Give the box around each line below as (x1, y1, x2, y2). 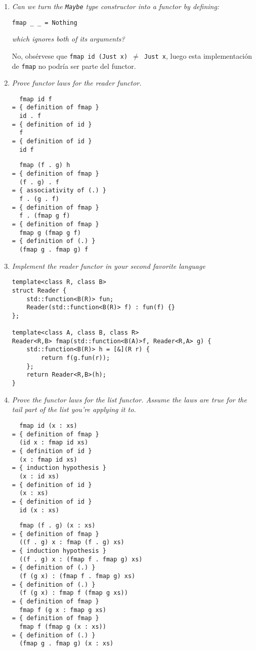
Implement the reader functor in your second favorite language (12, 260, 205, 271)
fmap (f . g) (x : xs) (19, 522, 96, 530)
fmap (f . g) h (19, 161, 70, 169)
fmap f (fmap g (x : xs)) (19, 623, 106, 631)
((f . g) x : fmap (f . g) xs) (19, 539, 124, 546)
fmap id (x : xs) (19, 422, 77, 429)
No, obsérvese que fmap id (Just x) (12, 50, 128, 61)
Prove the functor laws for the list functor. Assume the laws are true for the (12, 394, 247, 404)
